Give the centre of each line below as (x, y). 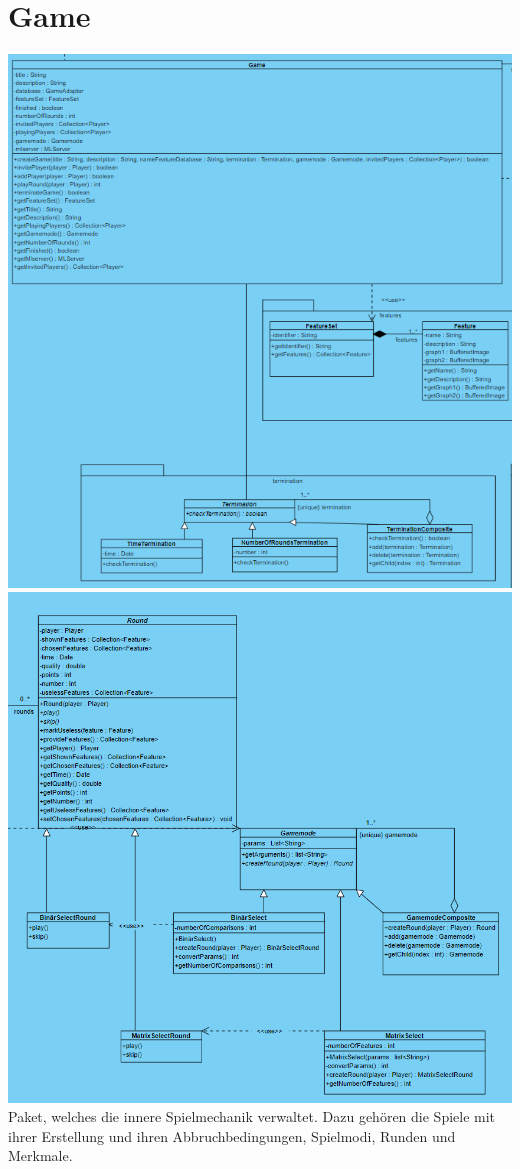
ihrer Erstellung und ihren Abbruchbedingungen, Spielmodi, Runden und (232, 1135)
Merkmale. (40, 1155)
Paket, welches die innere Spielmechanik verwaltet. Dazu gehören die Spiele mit (252, 1116)
